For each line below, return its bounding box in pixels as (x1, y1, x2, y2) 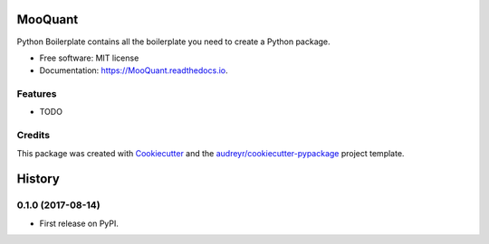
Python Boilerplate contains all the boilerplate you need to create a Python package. (16, 36, 331, 47)
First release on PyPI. (39, 218, 120, 229)
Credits (16, 129, 50, 142)
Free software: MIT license (39, 52, 139, 63)
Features (16, 88, 57, 100)
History (16, 172, 61, 187)
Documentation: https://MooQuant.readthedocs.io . (39, 65, 228, 76)
